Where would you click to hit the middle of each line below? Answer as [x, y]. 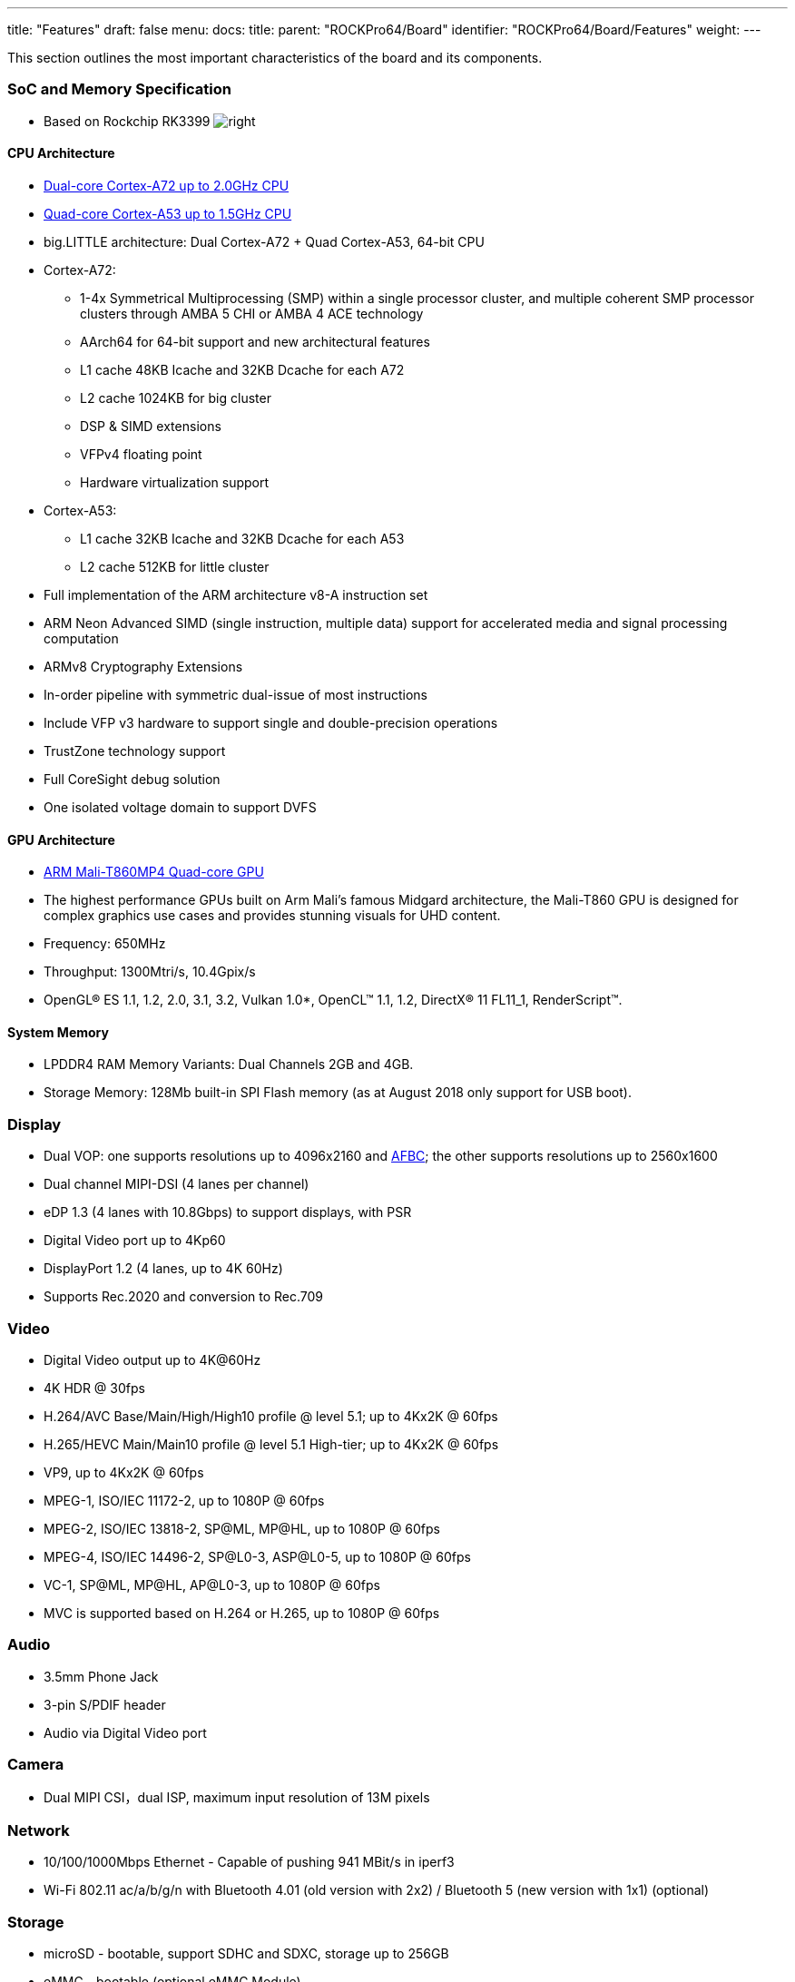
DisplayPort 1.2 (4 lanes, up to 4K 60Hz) [163, 1269]
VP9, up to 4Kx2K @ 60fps [124, 1472]
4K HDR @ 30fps [94, 1388]
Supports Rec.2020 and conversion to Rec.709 [184, 1297]
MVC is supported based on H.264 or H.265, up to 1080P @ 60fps [242, 1613]
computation [81, 638]
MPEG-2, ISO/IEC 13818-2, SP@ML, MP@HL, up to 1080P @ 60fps [242, 1528]
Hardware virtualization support [175, 482]
